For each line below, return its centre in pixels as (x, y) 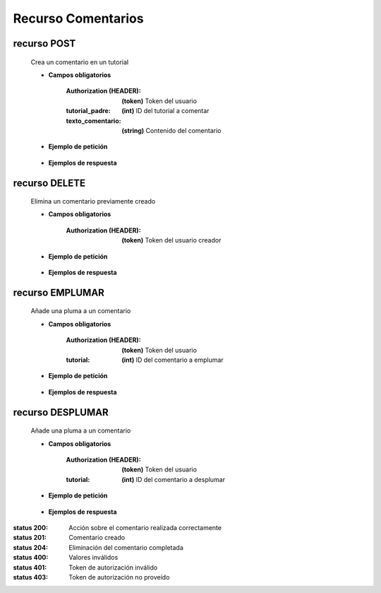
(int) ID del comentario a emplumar (173, 360)
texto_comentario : (93, 121)
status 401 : (30, 567)
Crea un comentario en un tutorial (80, 62)
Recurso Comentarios (78, 18)
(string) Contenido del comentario (171, 130)
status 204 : (31, 547)
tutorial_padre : (88, 111)
